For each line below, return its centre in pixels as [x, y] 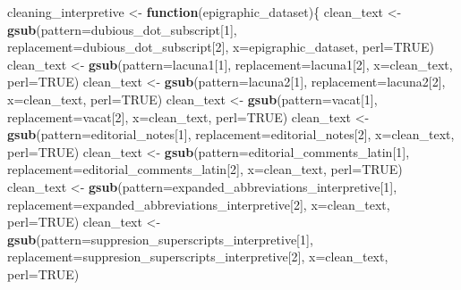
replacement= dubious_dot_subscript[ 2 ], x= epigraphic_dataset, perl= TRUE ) [221, 47]
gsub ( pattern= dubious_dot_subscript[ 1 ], [122, 29]
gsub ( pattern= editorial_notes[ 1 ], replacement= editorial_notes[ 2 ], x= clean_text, [231, 134]
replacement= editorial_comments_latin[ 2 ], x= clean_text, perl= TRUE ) [205, 169]
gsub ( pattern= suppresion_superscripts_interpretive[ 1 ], [160, 239]
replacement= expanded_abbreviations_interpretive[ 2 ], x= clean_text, [199, 204]
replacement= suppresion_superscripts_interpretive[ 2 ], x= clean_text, [198, 257]
